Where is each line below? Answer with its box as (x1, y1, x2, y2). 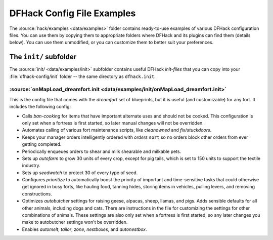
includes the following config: (9, 104, 71, 110)
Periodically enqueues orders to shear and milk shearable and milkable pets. (22, 148, 181, 154)
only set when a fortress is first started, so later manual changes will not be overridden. (22, 119, 204, 126)
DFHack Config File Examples (9, 8, 136, 19)
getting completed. (22, 141, 62, 147)
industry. (22, 163, 40, 169)
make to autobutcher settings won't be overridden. (22, 219, 128, 225)
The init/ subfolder (9, 53, 77, 61)
